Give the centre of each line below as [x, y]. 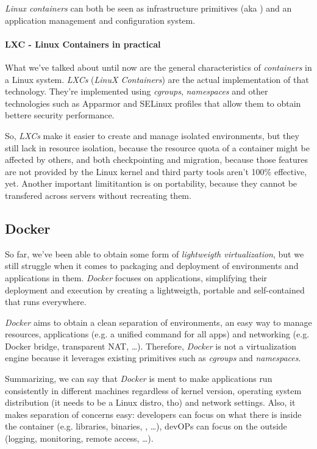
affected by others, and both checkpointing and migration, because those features [157, 160]
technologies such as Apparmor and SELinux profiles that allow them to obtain [153, 103]
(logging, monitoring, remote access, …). [79, 438]
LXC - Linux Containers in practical [83, 44]
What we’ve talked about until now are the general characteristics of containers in [158, 67]
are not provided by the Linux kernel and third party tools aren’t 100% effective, [156, 171]
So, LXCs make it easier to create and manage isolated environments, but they [152, 135]
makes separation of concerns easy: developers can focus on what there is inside [153, 414]
